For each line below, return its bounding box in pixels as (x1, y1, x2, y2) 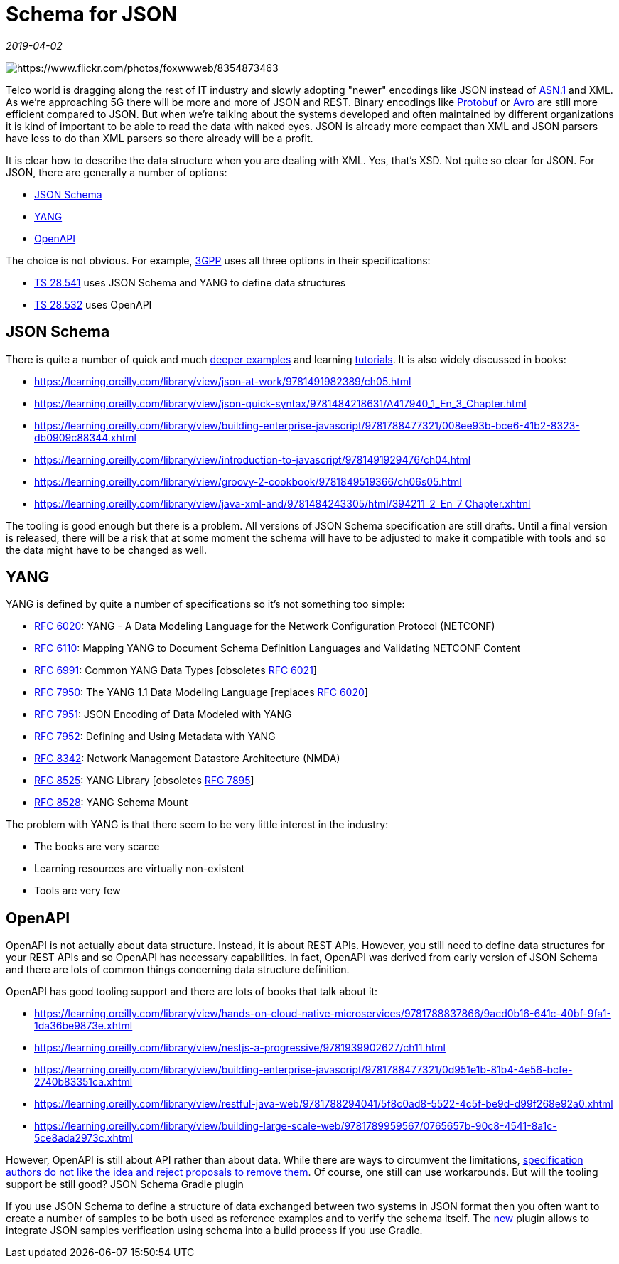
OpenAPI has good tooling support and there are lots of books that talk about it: (6, 985, 378, 998)
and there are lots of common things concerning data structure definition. (6, 963, 350, 976)
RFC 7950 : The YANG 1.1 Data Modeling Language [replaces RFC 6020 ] (34, 686, 368, 699)
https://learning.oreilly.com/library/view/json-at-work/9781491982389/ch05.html (34, 375, 411, 387)
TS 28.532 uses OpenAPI (34, 298, 152, 311)
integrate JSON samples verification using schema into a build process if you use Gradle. (6, 1224, 423, 1237)
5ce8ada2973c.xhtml (34, 1132, 133, 1145)
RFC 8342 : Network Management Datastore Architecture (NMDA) (34, 752, 340, 765)
